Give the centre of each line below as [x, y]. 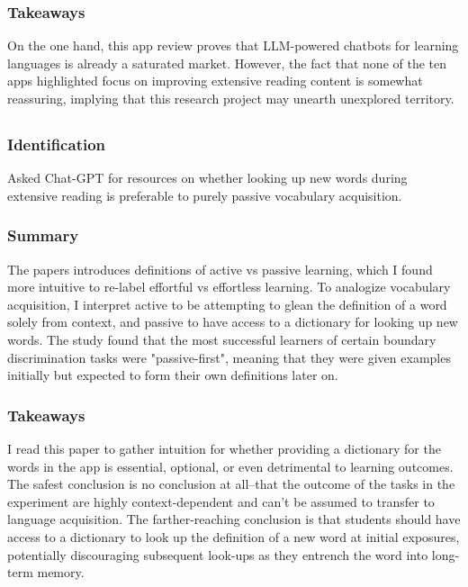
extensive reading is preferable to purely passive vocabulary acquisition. [205, 195]
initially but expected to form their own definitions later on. [173, 375]
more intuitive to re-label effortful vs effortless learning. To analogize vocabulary [229, 287]
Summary [43, 235]
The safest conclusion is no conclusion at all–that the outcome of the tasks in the [231, 484]
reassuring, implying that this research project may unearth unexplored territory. [231, 98]
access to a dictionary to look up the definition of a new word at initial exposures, [234, 537]
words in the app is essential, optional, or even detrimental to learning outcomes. [230, 466]
